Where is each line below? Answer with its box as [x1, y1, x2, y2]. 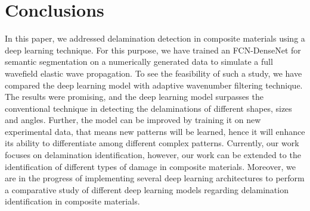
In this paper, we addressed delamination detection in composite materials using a [5, 32, 305, 45]
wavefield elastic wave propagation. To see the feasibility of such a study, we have [5, 67, 302, 79]
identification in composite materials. [5, 195, 140, 207]
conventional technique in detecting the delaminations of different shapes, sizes [5, 102, 292, 114]
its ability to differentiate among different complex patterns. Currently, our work [5, 137, 299, 149]
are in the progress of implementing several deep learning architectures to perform [5, 172, 305, 184]
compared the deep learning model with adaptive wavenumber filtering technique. [5, 78, 303, 91]
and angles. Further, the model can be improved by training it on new [5, 114, 261, 126]
